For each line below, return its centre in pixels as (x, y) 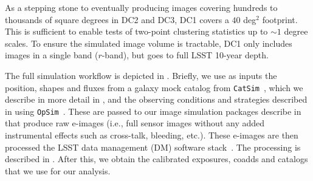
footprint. (280, 19)
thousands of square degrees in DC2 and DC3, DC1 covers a (117, 19)
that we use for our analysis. (58, 170)
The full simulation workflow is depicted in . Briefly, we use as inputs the (141, 75)
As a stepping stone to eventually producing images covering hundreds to (141, 7)
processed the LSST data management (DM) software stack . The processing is (153, 147)
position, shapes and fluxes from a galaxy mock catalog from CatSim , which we (154, 87)
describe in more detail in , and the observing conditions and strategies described (156, 99)
